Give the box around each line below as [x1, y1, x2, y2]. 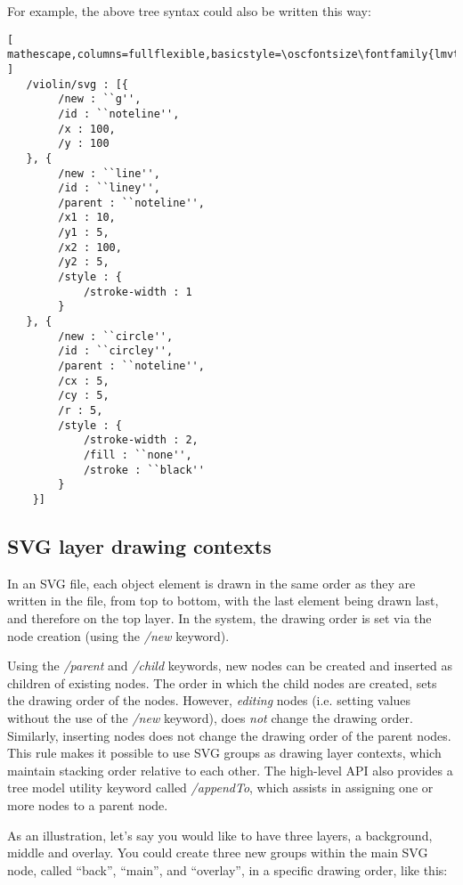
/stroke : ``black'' [83, 463, 205, 476]
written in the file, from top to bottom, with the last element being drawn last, [7, 591, 439, 610]
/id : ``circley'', [58, 345, 174, 358]
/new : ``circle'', [58, 329, 174, 343]
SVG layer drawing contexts [7, 532, 272, 559]
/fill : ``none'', [83, 448, 192, 461]
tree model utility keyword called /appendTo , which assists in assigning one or [7, 778, 434, 797]
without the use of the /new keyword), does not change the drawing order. [7, 708, 413, 727]
